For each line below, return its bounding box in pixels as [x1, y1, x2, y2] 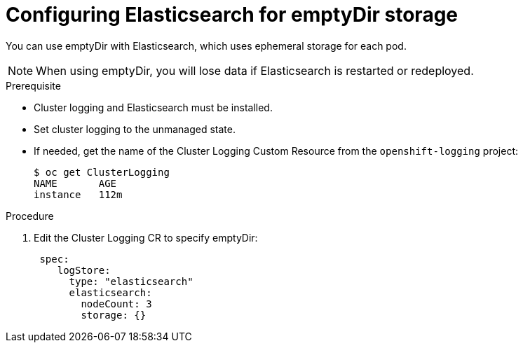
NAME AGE [34, 177, 117, 189]
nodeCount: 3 [81, 298, 152, 309]
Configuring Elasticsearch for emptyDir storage [6, 3, 459, 27]
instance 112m [34, 188, 123, 200]
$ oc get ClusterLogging [34, 166, 170, 178]
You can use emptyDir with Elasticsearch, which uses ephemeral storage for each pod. [6, 39, 407, 52]
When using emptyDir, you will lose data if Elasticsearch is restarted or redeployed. [36, 63, 474, 78]
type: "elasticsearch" [69, 275, 193, 287]
